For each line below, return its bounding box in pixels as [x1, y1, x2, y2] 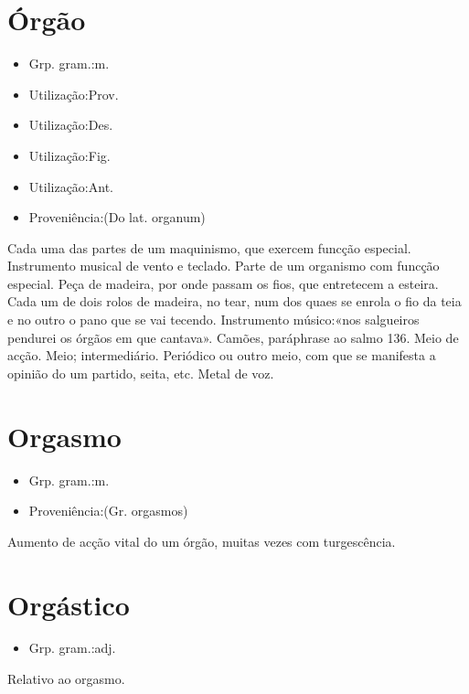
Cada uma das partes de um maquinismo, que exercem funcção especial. [7, 238, 411, 257]
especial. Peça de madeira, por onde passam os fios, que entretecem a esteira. [7, 273, 439, 293]
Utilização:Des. [28, 115, 113, 134]
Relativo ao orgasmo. [7, 669, 125, 689]
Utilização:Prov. [28, 84, 119, 103]
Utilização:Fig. [28, 145, 111, 165]
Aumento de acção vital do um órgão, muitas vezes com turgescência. [7, 531, 396, 550]
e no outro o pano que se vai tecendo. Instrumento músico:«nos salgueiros [7, 310, 420, 329]
